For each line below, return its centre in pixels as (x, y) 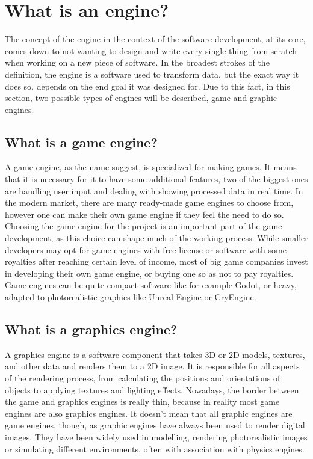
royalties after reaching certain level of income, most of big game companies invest (156, 261)
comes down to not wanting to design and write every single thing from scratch (151, 50)
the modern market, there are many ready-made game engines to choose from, (149, 202)
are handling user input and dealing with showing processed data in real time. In (154, 190)
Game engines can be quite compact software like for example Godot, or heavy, (151, 285)
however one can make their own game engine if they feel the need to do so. (144, 214)
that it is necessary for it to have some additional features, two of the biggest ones (156, 179)
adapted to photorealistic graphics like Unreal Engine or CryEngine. (131, 297)
